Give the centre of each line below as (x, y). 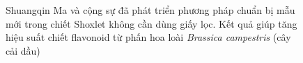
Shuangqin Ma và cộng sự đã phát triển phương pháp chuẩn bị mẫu (150, 10)
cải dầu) (23, 50)
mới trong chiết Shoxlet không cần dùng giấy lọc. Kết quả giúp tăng (151, 23)
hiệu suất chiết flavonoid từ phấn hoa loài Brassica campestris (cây (148, 37)
